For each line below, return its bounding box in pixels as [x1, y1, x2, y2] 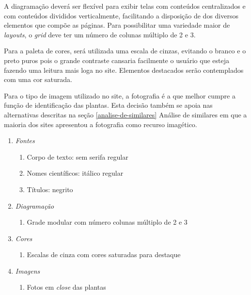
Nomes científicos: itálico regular [27, 168, 124, 178]
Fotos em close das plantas [27, 282, 106, 292]
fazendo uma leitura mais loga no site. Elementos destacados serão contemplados [4, 65, 244, 75]
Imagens [15, 265, 40, 276]
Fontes [15, 135, 35, 146]
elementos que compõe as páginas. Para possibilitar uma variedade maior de [4, 20, 230, 30]
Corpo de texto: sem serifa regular [27, 151, 128, 162]
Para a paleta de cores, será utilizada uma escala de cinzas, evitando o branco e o [4, 46, 246, 56]
